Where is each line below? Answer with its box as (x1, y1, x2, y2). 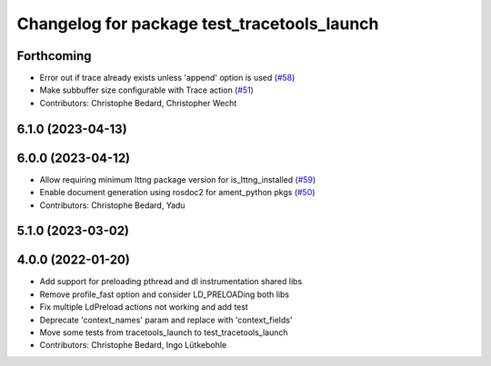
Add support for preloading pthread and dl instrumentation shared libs (39, 276, 303, 287)
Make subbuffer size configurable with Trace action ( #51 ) (39, 84, 255, 95)
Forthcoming (16, 48, 92, 64)
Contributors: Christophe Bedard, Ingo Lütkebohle (39, 340, 227, 351)
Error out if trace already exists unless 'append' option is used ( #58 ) (39, 73, 296, 84)
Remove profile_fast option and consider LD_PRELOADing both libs (39, 289, 290, 300)
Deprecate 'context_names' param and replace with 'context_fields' (39, 314, 293, 325)
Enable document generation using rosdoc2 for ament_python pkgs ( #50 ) (39, 187, 316, 198)
